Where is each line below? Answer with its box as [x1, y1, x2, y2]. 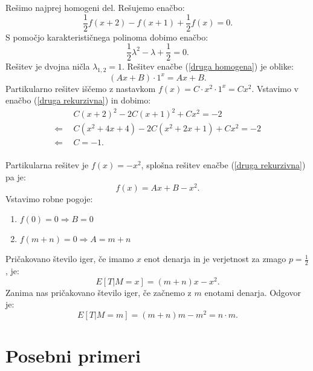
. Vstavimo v [251, 82, 299, 94]
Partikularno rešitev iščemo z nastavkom [5, 82, 156, 94]
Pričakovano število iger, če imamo [5, 252, 134, 265]
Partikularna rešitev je [5, 159, 89, 171]
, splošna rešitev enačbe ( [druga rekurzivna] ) [141, 159, 306, 171]
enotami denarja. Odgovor [204, 286, 301, 298]
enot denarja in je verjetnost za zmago [144, 252, 286, 265]
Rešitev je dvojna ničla [5, 60, 90, 73]
